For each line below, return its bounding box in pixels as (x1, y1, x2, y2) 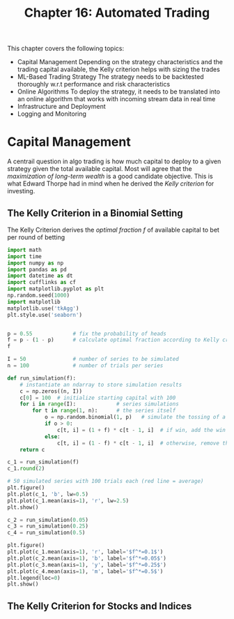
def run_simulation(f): (7, 375, 77, 382)
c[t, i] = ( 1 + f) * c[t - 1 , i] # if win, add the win (56, 426, 226, 433)
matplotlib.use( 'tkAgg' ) (7, 305, 79, 312)
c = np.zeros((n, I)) (19, 387, 82, 395)
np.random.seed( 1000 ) (7, 292, 70, 299)
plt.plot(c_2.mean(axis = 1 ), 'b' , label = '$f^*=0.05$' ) (7, 555, 167, 562)
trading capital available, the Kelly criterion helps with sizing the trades (17, 65, 221, 74)
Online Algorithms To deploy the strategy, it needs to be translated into (17, 87, 221, 96)
